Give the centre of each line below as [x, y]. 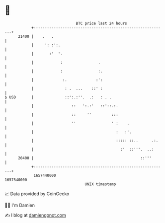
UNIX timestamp [100, 184]
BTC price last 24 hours [101, 23]
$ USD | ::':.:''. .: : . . [58, 97]
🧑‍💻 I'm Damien [20, 205]
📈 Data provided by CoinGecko [37, 194]
